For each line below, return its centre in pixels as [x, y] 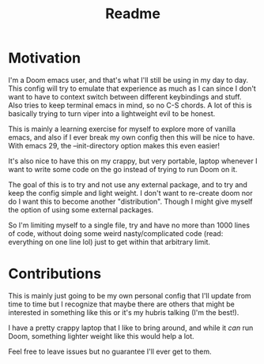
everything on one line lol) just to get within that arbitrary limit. [109, 242]
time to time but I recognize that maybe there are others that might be [121, 304]
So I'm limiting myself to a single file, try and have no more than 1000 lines [129, 225]
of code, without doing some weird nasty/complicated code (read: [116, 233]
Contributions [55, 274]
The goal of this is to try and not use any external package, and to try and [128, 184]
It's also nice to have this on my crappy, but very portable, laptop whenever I [133, 161]
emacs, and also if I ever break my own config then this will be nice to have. [132, 137]
